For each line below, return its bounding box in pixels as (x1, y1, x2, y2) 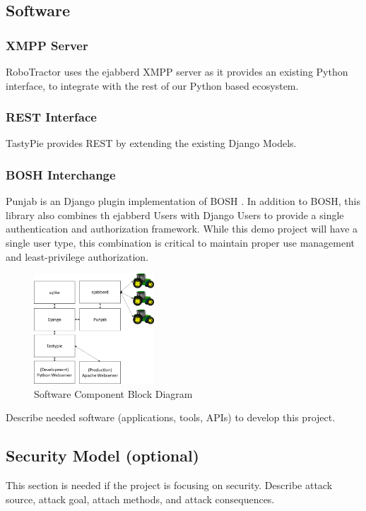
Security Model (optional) (6, 445, 199, 466)
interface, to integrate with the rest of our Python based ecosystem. (6, 78, 299, 93)
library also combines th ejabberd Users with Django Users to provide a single (6, 207, 344, 222)
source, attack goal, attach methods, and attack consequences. (6, 491, 275, 506)
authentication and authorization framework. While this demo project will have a (6, 221, 358, 236)
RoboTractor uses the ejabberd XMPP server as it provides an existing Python (6, 64, 348, 78)
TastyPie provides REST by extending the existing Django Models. (6, 136, 297, 151)
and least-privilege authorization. (6, 249, 149, 264)
